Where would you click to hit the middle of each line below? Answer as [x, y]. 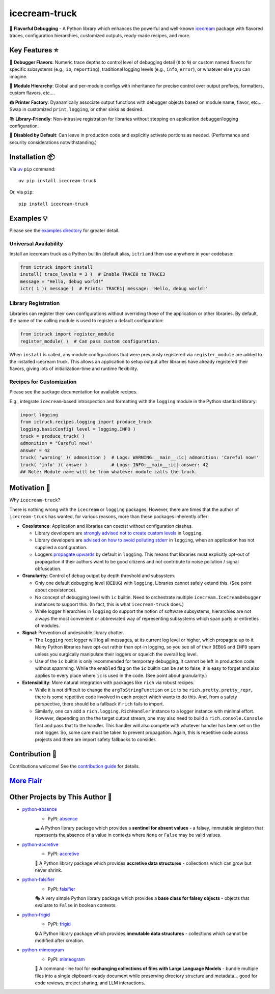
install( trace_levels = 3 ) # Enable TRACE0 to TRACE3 [93, 274]
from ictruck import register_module [67, 334]
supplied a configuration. [61, 547]
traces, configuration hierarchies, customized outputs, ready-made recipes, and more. [100, 35]
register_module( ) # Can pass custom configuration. [90, 341]
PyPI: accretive [63, 854]
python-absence [39, 809]
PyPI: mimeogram [66, 959]
